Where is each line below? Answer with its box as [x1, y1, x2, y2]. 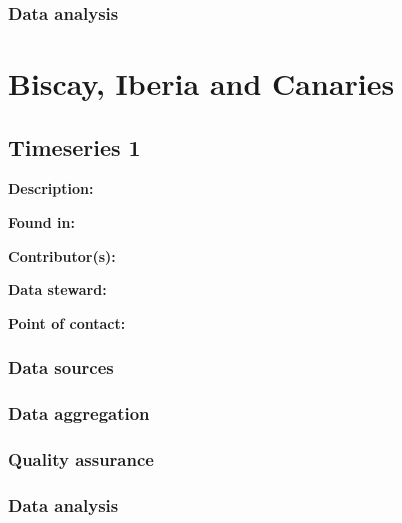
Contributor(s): [8, 245, 116, 266]
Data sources [8, 355, 114, 380]
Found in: [8, 212, 75, 233]
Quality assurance [8, 447, 154, 471]
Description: [8, 178, 94, 199]
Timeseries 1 [8, 131, 141, 162]
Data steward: [8, 279, 107, 300]
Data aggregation [8, 401, 150, 426]
